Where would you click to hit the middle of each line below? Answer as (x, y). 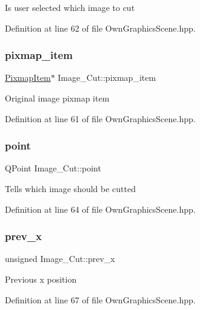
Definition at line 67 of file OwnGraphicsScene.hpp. (100, 299)
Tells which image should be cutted (70, 188)
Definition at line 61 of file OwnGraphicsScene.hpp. (100, 118)
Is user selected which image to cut (70, 7)
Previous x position (41, 279)
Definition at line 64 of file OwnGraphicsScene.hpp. (100, 209)
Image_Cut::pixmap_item (107, 77)
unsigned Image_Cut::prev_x (60, 259)
